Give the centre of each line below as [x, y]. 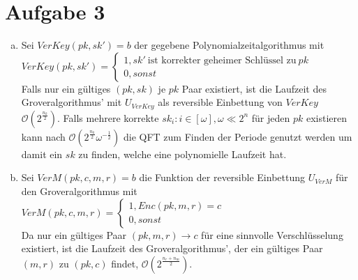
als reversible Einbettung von [220, 102]
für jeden [271, 117]
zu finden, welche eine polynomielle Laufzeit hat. [182, 154]
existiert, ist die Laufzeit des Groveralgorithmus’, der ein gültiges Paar [172, 248]
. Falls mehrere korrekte [108, 117]
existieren [327, 117]
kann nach [43, 136]
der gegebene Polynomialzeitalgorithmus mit [229, 45]
